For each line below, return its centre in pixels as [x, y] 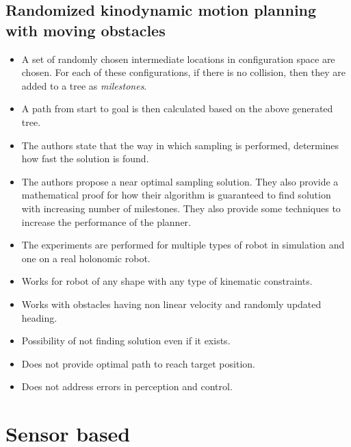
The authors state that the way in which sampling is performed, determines [180, 145]
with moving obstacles [86, 30]
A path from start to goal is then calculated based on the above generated [177, 108]
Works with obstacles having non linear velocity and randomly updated [171, 304]
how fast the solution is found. [85, 158]
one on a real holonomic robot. [86, 258]
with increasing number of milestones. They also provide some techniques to [181, 208]
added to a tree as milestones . [84, 85]
